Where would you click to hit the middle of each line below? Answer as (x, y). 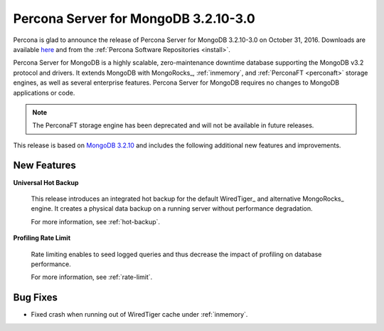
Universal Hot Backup (46, 182)
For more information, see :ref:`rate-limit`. (92, 277)
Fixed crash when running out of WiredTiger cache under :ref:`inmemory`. (139, 315)
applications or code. (44, 93)
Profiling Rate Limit (42, 238)
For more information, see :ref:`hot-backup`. (95, 221)
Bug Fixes (36, 298)
